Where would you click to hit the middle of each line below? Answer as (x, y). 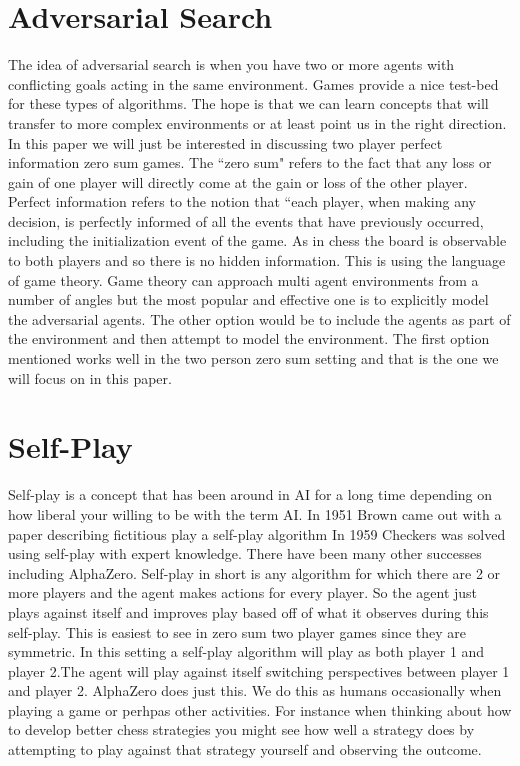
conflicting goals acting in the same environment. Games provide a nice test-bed (253, 83)
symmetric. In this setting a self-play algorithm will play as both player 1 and (246, 651)
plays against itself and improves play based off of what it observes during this (248, 611)
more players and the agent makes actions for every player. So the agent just (243, 592)
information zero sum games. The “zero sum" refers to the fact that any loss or (250, 162)
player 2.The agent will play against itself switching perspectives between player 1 (259, 670)
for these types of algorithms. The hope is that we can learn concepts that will (248, 103)
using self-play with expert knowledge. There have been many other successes (245, 553)
